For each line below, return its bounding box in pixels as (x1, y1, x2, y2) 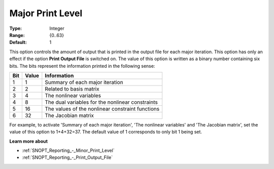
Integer (49, 25, 64, 31)
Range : (9, 32, 25, 38)
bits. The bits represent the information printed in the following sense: (9, 63, 155, 69)
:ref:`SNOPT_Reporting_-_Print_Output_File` (22, 154, 113, 160)
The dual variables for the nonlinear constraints (45, 99, 158, 106)
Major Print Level (9, 8, 83, 19)
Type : (9, 25, 22, 31)
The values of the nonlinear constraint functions (45, 105, 160, 112)
